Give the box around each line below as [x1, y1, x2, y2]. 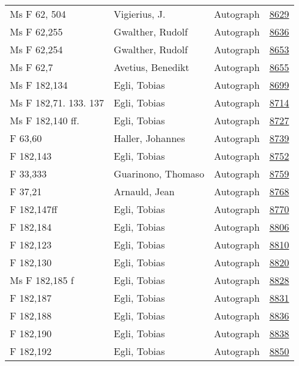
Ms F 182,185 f [10, 273, 74, 287]
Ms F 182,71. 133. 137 [10, 95, 105, 110]
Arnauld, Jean [114, 184, 175, 198]
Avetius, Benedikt [114, 60, 190, 74]
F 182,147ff [10, 202, 57, 216]
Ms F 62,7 [10, 60, 53, 74]
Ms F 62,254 [10, 42, 63, 56]
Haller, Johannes [114, 131, 185, 145]
